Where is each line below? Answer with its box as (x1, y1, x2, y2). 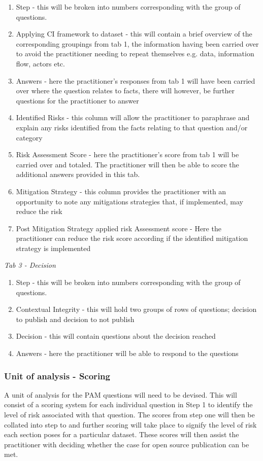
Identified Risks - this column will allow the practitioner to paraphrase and (16, 112, 250, 123)
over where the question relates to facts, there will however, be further (16, 85, 235, 96)
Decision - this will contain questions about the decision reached (16, 331, 216, 341)
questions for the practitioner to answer (16, 95, 139, 105)
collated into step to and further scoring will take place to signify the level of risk (4, 419, 257, 430)
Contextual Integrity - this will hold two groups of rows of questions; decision (16, 304, 257, 314)
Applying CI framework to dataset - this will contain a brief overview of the (16, 28, 252, 39)
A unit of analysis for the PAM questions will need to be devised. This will (4, 389, 237, 400)
